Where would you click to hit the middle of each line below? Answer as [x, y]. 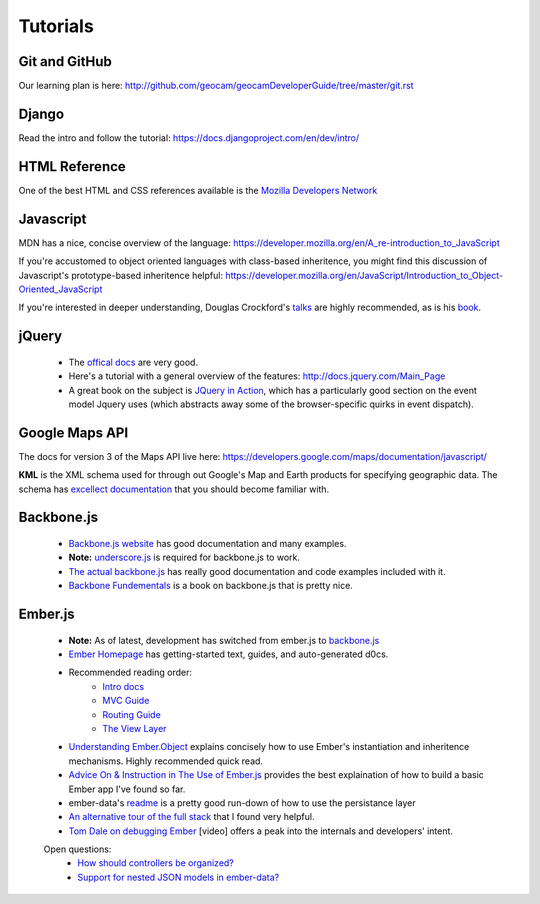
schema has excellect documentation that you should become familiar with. [174, 489]
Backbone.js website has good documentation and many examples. [207, 544]
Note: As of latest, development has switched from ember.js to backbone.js [224, 640]
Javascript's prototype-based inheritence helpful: [121, 275]
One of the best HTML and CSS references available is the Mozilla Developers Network [198, 190]
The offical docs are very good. [133, 362]
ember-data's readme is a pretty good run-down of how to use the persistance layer [242, 802]
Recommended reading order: [130, 672]
